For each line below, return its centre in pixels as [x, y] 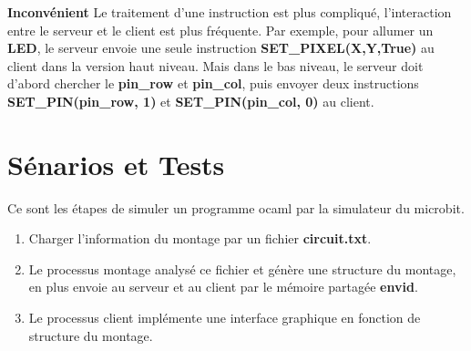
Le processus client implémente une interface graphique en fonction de [225, 318]
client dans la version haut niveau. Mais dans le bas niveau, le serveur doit [215, 65]
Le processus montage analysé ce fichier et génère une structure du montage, [242, 268]
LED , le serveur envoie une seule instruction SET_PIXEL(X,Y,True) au [221, 48]
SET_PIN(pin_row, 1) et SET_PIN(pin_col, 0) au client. [191, 101]
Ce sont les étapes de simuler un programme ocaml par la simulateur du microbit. [236, 207]
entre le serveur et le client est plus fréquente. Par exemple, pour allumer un [220, 30]
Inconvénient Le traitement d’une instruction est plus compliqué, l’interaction [230, 12]
